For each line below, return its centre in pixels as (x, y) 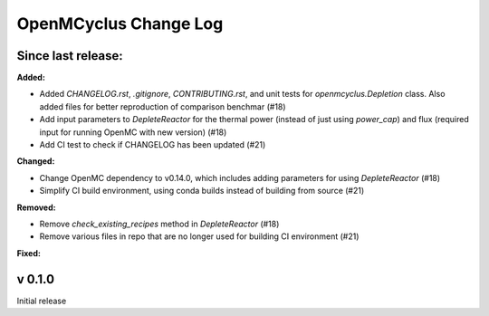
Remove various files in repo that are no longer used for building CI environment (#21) (199, 236)
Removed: (36, 207)
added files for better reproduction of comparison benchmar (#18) (163, 106)
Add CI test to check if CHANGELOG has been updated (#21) (153, 145)
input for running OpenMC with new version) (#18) (133, 132)
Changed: (36, 161)
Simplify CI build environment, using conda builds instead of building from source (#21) (202, 191)
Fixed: (29, 253)
